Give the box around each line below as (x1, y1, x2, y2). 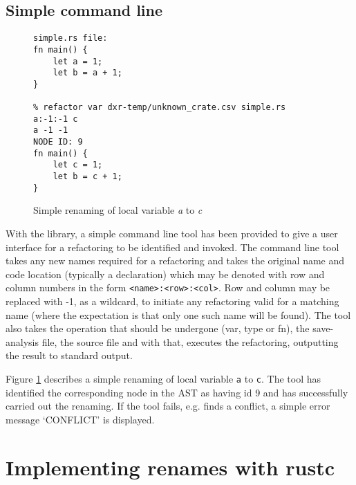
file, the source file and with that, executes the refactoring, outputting (41, 334, 339, 349)
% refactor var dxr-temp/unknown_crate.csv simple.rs (33, 102, 286, 113)
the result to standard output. (6, 348, 133, 363)
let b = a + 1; (53, 68, 122, 78)
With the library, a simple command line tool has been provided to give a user (6, 226, 338, 240)
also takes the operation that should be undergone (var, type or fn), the (6, 321, 310, 336)
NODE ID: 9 (33, 137, 83, 147)
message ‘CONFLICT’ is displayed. (6, 412, 155, 426)
